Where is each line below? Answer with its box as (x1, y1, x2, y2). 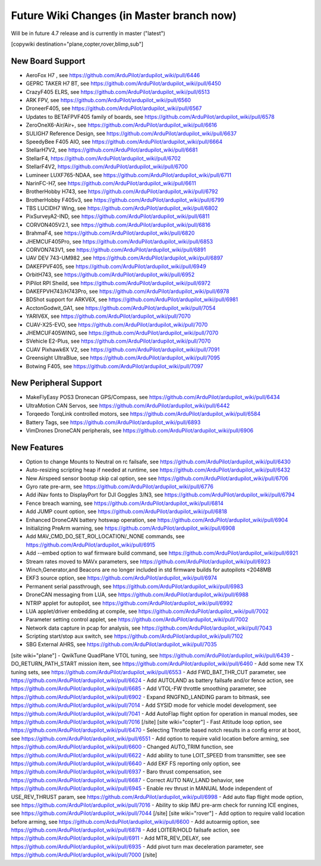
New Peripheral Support (11, 378, 102, 388)
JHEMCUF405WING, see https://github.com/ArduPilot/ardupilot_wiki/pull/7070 (26, 329, 219, 336)
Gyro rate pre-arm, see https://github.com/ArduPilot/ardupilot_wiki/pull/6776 (26, 483, 214, 490)
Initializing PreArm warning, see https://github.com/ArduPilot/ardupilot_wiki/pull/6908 (26, 524, 235, 532)
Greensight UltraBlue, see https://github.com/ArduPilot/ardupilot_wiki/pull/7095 (26, 354, 221, 362)
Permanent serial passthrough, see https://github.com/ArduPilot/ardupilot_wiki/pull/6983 (26, 583, 244, 590)
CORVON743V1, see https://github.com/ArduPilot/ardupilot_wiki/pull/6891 (26, 246, 206, 254)
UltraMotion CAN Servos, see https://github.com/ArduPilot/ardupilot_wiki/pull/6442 (26, 402, 230, 409)
